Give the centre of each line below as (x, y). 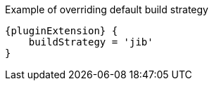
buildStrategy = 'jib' (91, 42)
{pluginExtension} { (62, 31)
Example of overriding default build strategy (107, 9)
